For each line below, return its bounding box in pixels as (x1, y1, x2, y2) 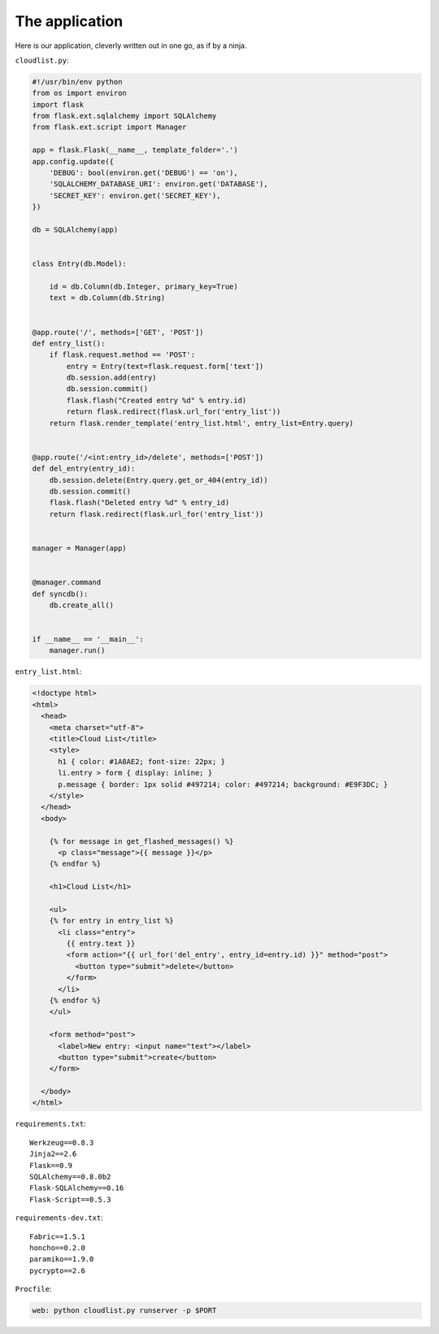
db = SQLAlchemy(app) (32, 225, 119, 234)
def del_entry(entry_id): (32, 464, 136, 473)
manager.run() (49, 646, 106, 655)
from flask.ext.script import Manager (32, 123, 187, 132)
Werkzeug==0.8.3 (29, 1138, 94, 1147)
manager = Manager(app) (32, 543, 128, 553)
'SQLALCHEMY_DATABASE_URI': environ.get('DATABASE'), (49, 180, 268, 189)
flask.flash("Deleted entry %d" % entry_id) (49, 498, 230, 507)
